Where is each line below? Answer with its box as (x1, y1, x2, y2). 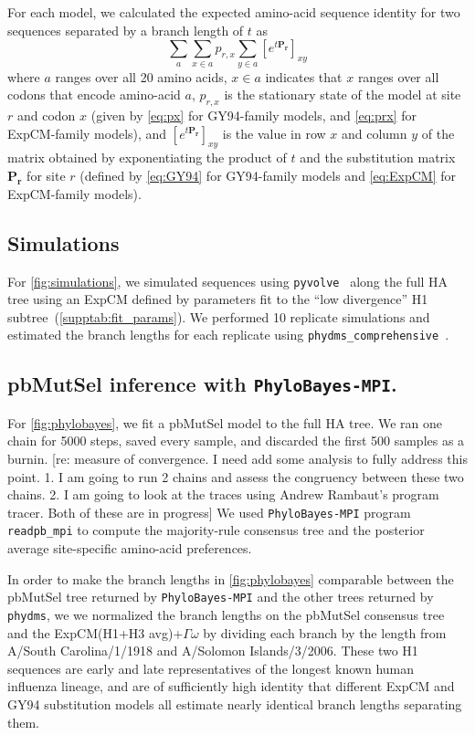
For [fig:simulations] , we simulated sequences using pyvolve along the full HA (7, 271, 449, 290)
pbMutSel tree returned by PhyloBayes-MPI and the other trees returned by (7, 587, 434, 606)
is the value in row (222, 123, 326, 142)
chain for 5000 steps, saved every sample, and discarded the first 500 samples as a (7, 431, 465, 450)
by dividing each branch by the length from (203, 623, 447, 642)
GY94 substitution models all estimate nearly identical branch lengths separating (7, 694, 462, 713)
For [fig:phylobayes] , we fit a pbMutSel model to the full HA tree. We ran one (7, 413, 443, 432)
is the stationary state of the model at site (224, 85, 461, 104)
